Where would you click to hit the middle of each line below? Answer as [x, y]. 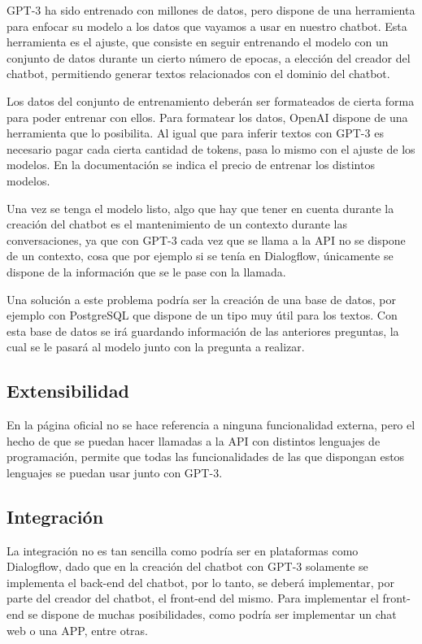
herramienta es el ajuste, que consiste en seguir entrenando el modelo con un [198, 42]
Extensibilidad [68, 391]
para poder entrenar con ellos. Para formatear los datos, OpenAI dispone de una [207, 117]
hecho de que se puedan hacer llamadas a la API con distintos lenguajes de [194, 440]
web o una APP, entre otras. [77, 630]
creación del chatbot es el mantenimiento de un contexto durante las [177, 224]
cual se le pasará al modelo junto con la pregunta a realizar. [156, 347]
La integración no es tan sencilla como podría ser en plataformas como [183, 550]
